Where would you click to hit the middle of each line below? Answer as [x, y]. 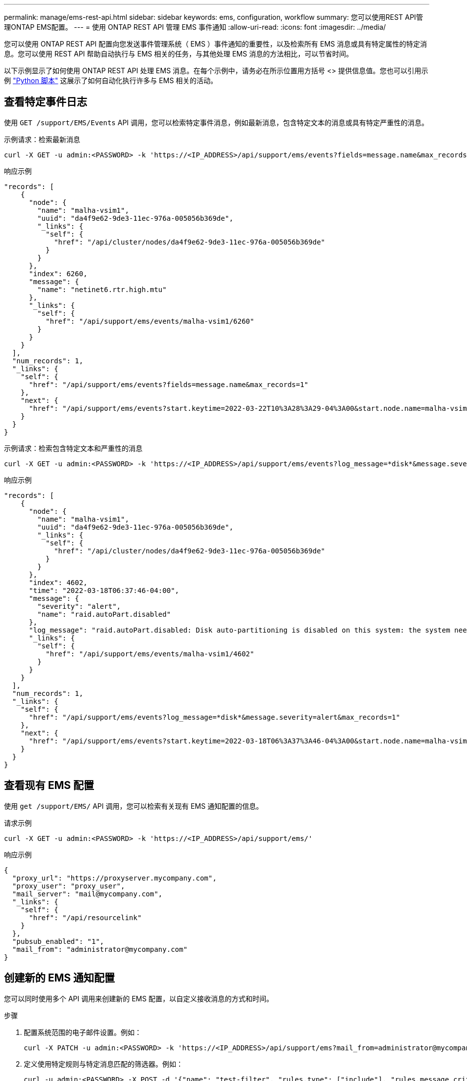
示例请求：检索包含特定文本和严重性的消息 [73, 448]
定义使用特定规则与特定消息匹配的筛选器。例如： [103, 1064]
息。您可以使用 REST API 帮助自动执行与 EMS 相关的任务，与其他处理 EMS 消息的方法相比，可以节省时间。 [179, 54]
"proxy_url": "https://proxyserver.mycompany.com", [114, 878]
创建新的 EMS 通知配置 [60, 978]
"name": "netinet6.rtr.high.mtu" [102, 289]
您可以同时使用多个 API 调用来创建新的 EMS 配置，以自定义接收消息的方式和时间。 [139, 998]
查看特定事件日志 [46, 102]
